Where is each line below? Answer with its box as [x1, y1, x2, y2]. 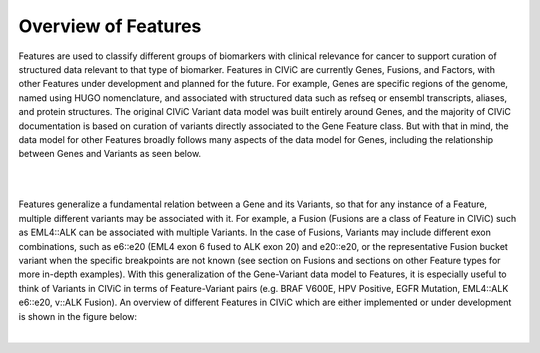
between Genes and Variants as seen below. [18, 148, 202, 160]
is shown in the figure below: [18, 310, 138, 322]
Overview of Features [18, 15, 202, 37]
